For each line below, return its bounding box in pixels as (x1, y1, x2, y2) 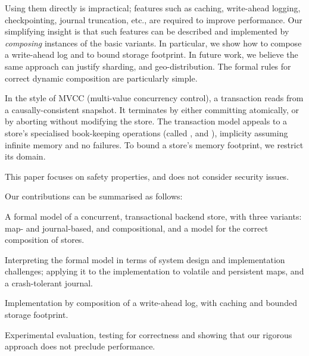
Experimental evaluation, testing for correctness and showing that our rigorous (5, 328, 292, 341)
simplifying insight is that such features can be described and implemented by (5, 25, 289, 38)
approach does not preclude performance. (5, 340, 155, 352)
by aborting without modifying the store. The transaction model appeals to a (5, 115, 288, 127)
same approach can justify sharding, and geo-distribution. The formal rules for (5, 60, 291, 72)
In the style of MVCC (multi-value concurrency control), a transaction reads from (5, 92, 304, 104)
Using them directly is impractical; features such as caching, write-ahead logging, (5, 2, 301, 14)
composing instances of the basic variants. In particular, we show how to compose (5, 36, 302, 49)
